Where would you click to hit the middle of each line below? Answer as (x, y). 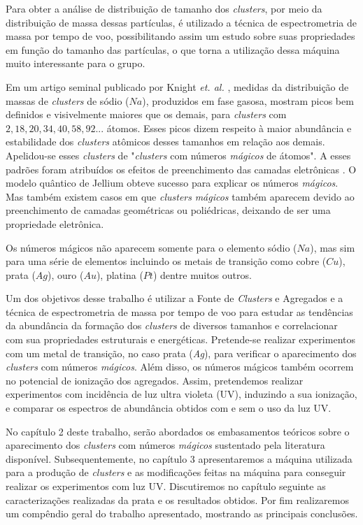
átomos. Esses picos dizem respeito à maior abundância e (229, 128)
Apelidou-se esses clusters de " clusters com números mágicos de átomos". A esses (178, 155)
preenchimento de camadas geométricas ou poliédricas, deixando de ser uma (168, 210)
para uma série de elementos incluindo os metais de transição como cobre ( (166, 261)
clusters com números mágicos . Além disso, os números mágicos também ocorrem (180, 367)
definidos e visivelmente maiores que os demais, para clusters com (146, 114)
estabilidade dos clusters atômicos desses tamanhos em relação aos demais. (165, 142)
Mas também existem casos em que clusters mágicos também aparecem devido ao (180, 196)
